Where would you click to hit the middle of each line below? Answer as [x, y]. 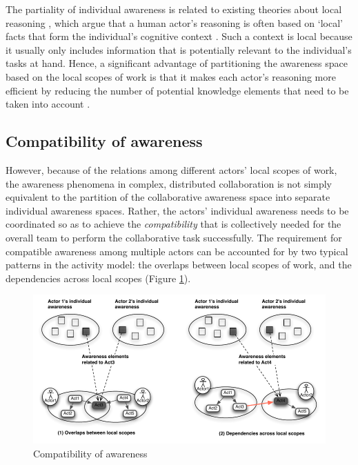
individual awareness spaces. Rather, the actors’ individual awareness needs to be [177, 210]
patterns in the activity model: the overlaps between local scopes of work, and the [179, 265]
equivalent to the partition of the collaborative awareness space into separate [168, 197]
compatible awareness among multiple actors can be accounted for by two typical [177, 251]
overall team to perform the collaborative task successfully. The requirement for [174, 237]
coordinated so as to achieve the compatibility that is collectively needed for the [173, 224]
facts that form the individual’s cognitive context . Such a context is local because [179, 36]
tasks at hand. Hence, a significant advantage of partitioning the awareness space [177, 63]
